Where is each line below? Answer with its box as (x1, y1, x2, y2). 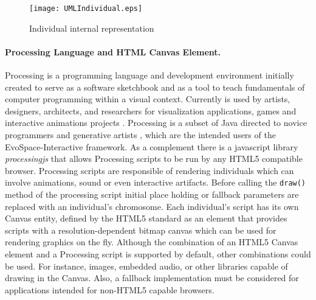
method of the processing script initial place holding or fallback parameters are (5, 188, 299, 201)
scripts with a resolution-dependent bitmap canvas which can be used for (5, 223, 276, 236)
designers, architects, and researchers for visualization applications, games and (5, 104, 297, 117)
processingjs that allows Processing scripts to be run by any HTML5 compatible (5, 152, 303, 165)
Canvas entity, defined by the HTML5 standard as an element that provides (5, 212, 287, 225)
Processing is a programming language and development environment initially (5, 69, 294, 82)
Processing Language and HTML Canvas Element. (5, 45, 221, 58)
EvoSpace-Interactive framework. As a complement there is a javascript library (5, 140, 298, 153)
